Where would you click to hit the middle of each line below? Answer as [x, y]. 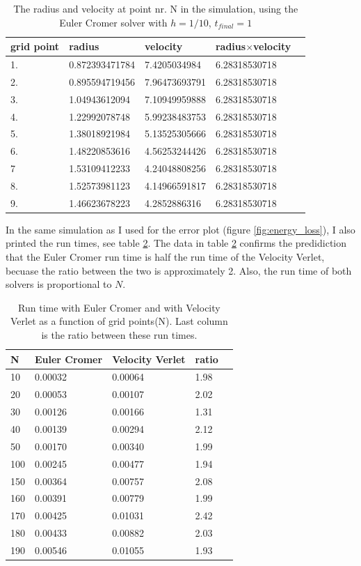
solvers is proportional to [59, 284]
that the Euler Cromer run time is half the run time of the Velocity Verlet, [165, 257]
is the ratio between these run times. [119, 335]
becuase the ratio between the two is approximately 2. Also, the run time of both [179, 270]
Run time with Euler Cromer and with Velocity [119, 307]
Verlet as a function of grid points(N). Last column [119, 321]
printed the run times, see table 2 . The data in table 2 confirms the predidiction [176, 243]
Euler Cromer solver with [113, 22]
